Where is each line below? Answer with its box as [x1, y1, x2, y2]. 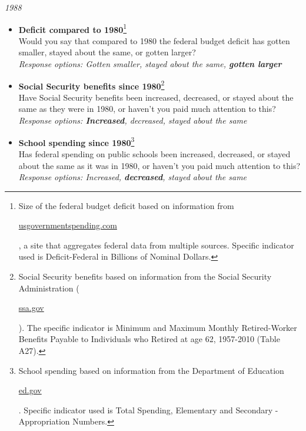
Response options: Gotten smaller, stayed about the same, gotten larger [18, 58, 282, 70]
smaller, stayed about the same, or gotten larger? [18, 46, 196, 58]
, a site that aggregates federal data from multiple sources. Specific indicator [18, 238, 294, 251]
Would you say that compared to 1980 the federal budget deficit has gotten [18, 34, 290, 47]
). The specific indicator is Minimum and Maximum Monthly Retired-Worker [18, 321, 297, 333]
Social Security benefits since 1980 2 [18, 78, 165, 92]
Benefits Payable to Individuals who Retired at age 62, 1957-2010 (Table [18, 333, 280, 345]
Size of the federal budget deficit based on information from [18, 199, 234, 211]
